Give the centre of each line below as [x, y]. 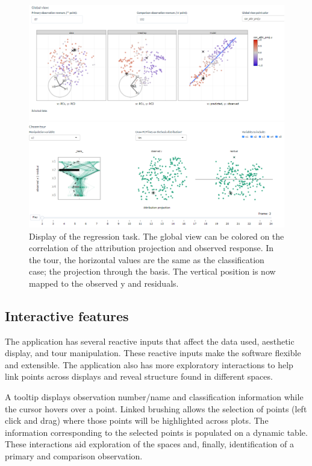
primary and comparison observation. [74, 456]
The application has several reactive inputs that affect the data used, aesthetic [150, 341]
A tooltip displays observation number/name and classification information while [154, 397]
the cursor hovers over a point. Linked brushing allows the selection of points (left [156, 408]
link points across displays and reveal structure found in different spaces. [139, 376]
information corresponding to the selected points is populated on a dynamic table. [156, 432]
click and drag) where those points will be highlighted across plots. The [137, 420]
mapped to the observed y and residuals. [104, 283]
